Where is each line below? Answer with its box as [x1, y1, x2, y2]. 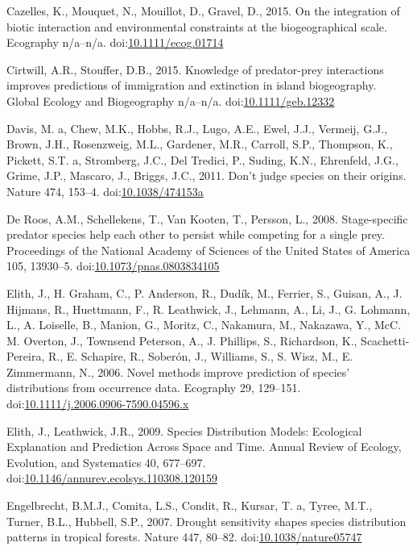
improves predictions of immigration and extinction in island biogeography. [6, 77, 377, 94]
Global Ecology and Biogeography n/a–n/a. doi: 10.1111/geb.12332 [6, 92, 335, 109]
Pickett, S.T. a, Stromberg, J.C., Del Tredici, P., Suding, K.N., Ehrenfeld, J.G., [6, 151, 398, 168]
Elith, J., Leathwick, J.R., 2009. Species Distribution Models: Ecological [6, 422, 362, 439]
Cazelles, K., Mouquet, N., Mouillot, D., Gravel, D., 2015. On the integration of [6, 2, 400, 19]
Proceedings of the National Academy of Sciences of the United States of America [6, 241, 411, 258]
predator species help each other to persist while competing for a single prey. [6, 226, 385, 243]
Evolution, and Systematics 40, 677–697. [6, 453, 206, 470]
